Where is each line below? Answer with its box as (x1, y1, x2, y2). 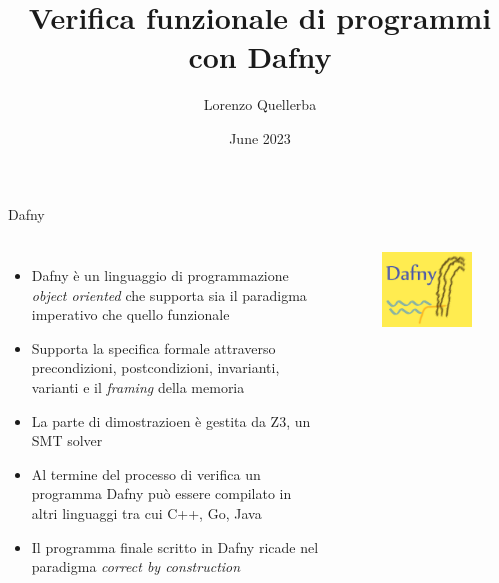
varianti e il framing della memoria (31, 377, 245, 398)
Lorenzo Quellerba (203, 94, 317, 115)
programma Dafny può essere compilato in (31, 483, 292, 504)
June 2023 (229, 127, 291, 148)
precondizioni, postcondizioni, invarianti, (31, 357, 280, 378)
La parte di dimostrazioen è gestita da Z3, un (31, 410, 311, 431)
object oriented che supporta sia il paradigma (31, 284, 307, 305)
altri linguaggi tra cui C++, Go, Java (31, 503, 262, 524)
